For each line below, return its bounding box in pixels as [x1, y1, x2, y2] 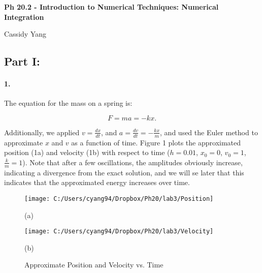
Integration [4, 11, 44, 22]
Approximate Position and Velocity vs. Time [24, 259, 163, 270]
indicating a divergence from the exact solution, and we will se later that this [4, 167, 244, 177]
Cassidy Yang [4, 28, 46, 39]
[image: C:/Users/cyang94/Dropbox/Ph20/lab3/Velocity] [24, 228, 214, 235]
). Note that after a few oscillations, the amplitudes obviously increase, [22, 157, 243, 167]
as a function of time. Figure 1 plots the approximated [71, 137, 241, 147]
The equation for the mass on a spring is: [4, 98, 133, 108]
